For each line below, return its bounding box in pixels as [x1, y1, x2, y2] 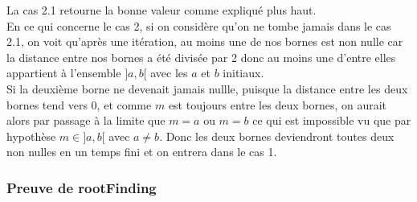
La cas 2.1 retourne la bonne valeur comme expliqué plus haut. [6, 2, 317, 18]
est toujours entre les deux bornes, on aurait [168, 96, 387, 113]
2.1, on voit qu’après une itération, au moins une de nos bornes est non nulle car [6, 33, 403, 50]
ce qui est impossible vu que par [252, 112, 411, 129]
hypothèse [6, 127, 56, 144]
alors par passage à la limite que [6, 112, 166, 129]
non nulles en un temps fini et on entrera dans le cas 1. [6, 143, 277, 160]
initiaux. [223, 64, 264, 81]
